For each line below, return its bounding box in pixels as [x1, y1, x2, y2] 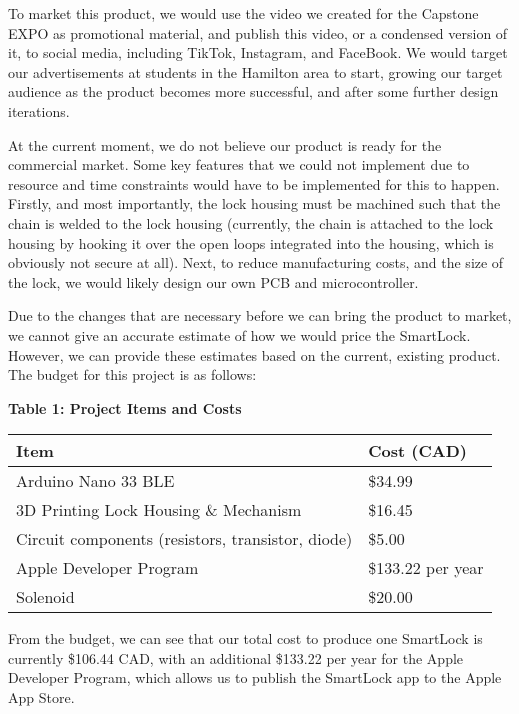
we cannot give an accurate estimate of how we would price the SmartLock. [8, 324, 471, 345]
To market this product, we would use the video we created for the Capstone [8, 3, 479, 23]
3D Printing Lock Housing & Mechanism [16, 498, 302, 522]
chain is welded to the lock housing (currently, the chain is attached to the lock [8, 212, 494, 233]
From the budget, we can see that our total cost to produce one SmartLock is [8, 628, 483, 649]
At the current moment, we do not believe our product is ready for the [8, 134, 442, 155]
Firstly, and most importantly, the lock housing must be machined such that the [8, 193, 501, 214]
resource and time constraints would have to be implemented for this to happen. [8, 173, 500, 194]
